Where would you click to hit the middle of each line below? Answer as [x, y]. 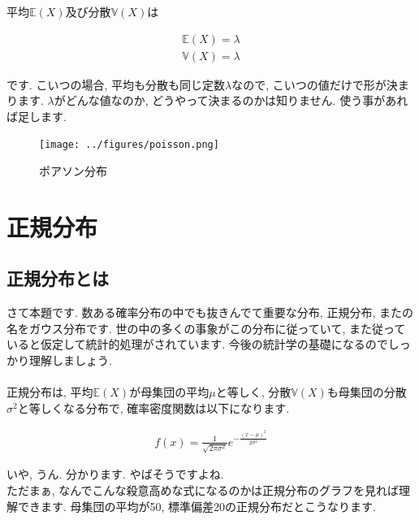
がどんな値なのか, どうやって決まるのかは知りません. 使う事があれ [231, 100]
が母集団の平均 [169, 392]
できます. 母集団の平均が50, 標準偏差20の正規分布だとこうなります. [197, 506]
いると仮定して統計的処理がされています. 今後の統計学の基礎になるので [197, 344]
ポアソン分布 [73, 171]
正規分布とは [58, 278]
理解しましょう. [70, 360]
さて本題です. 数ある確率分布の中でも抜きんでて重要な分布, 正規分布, [191, 312]
